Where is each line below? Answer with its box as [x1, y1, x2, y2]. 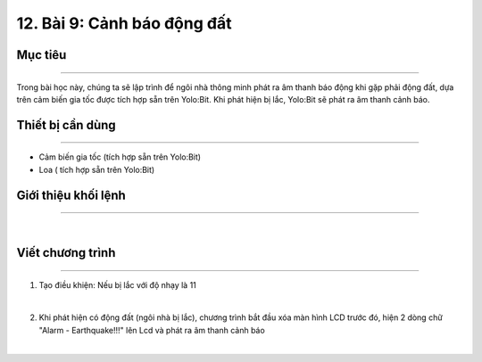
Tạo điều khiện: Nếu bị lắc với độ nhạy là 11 [38, 279, 196, 290]
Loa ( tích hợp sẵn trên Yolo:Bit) [38, 164, 155, 175]
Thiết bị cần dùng [16, 117, 116, 133]
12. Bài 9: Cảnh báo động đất [16, 13, 232, 33]
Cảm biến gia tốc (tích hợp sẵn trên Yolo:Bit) [38, 152, 201, 162]
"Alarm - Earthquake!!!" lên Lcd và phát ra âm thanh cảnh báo [38, 325, 265, 335]
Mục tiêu [16, 47, 67, 62]
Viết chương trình [16, 245, 116, 260]
